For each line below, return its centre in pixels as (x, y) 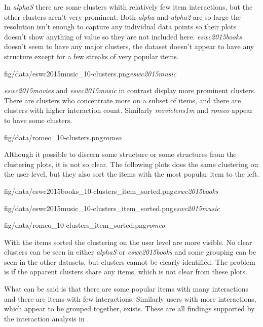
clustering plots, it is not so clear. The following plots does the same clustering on (131, 164)
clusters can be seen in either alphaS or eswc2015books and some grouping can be (130, 252)
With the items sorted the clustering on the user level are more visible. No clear (128, 242)
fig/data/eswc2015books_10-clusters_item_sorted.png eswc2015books (111, 191)
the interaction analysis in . (47, 318)
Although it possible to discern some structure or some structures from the (120, 154)
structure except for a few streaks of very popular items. (91, 56)
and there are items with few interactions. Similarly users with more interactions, (130, 298)
